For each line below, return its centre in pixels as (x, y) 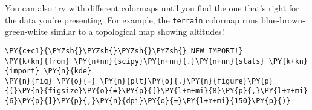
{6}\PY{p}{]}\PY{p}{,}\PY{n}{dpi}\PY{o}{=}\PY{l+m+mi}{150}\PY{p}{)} (148, 101)
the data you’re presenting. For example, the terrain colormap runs (132, 20)
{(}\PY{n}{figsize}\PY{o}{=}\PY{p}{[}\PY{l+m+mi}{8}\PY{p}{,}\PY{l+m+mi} (157, 91)
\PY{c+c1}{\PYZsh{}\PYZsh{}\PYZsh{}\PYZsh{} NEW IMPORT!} (124, 51)
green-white (26, 32)
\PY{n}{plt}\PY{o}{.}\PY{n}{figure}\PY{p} (187, 81)
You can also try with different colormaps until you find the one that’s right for (152, 8)
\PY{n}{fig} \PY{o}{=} (50, 81)
